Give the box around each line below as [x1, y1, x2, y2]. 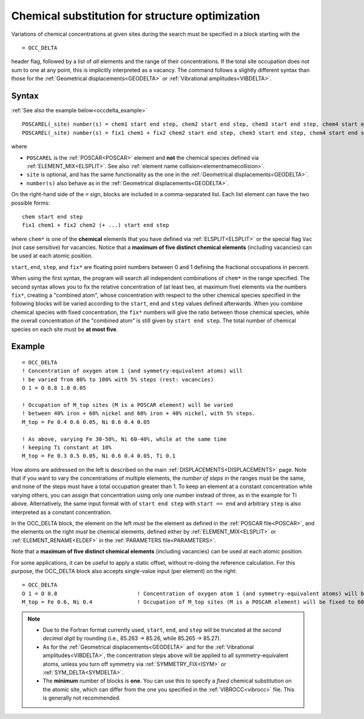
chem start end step [22, 213, 83, 220]
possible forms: [11, 199, 50, 206]
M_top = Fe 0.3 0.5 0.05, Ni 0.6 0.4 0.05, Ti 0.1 [22, 452, 176, 460]
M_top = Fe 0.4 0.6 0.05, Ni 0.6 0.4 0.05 [22, 418, 150, 425]
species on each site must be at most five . [11, 325, 118, 333]
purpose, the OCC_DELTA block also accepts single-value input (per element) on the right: [11, 568, 237, 574]
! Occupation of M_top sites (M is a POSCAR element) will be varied [22, 401, 234, 408]
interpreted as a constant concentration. [11, 508, 112, 516]
